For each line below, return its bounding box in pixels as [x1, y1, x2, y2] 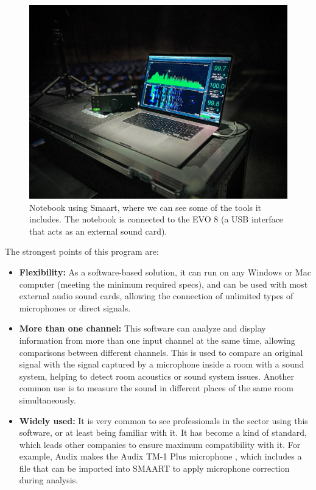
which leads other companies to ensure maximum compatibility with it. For [19, 438, 301, 450]
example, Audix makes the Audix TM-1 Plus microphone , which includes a [19, 450, 302, 463]
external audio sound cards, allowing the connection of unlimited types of [19, 289, 293, 302]
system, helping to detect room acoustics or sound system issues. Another [19, 369, 294, 382]
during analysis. [19, 474, 79, 486]
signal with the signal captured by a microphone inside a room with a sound [19, 358, 304, 371]
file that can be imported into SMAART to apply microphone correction [19, 461, 290, 474]
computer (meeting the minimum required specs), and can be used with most [19, 277, 308, 290]
